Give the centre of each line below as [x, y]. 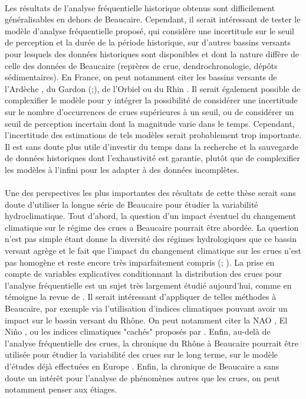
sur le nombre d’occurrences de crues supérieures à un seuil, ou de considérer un [149, 111]
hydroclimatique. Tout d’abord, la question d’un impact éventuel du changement [151, 216]
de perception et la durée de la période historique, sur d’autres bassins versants [148, 42]
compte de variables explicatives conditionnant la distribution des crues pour [144, 274]
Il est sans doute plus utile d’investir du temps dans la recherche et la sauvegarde [152, 146]
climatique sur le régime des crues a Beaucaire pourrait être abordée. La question [152, 227]
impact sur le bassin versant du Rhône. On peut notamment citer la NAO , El [146, 320]
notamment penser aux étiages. [61, 389]
